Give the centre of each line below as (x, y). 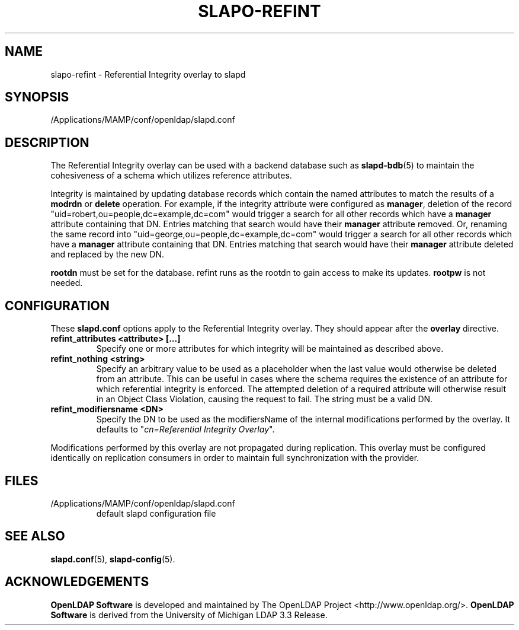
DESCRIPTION (47, 142)
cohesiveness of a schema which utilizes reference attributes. (171, 176)
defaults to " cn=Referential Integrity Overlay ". (185, 429)
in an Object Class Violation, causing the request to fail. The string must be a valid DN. (265, 399)
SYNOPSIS (37, 97)
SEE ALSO (35, 536)
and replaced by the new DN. (108, 254)
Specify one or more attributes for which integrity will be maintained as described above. (270, 349)
